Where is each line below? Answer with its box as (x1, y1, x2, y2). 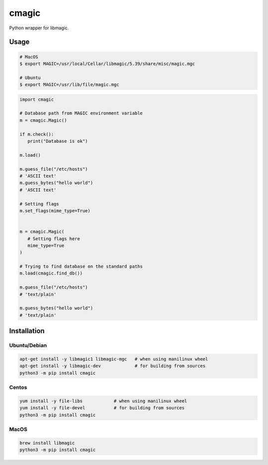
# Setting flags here (27, 236, 80, 241)
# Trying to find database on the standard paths (19, 264, 143, 270)
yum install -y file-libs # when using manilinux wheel (19, 398, 188, 404)
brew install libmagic (19, 440, 75, 446)
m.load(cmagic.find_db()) (19, 271, 83, 276)
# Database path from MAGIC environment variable (19, 110, 143, 116)
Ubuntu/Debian (9, 342, 47, 349)
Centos (9, 384, 27, 391)
